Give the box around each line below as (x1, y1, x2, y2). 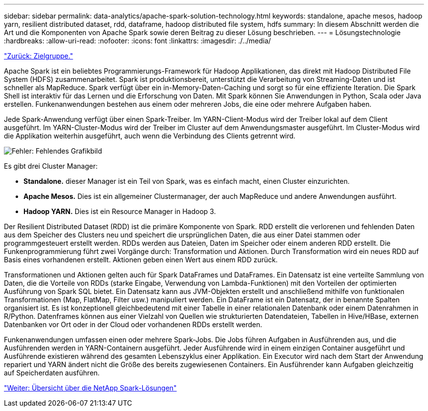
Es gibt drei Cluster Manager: (4, 162, 98, 170)
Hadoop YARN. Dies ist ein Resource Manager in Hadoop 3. (23, 207, 216, 215)
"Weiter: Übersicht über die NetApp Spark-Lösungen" (4, 384, 177, 392)
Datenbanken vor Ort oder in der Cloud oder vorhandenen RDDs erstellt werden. (4, 320, 262, 329)
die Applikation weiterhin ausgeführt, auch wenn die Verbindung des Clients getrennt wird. (4, 132, 296, 140)
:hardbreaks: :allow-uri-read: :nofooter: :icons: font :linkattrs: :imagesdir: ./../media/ (4, 37, 271, 45)
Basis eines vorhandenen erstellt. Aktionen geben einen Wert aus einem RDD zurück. (4, 255, 278, 264)
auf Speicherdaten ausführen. (4, 369, 100, 377)
